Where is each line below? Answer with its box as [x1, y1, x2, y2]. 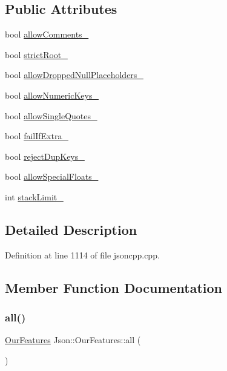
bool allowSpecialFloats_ [5, 170, 99, 183]
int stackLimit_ [5, 190, 64, 203]
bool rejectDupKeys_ [5, 149, 85, 162]
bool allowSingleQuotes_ [5, 109, 97, 122]
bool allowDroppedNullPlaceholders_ [5, 68, 143, 81]
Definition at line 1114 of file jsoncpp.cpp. [5, 248, 160, 261]
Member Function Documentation [5, 278, 223, 297]
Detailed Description [5, 220, 137, 238]
